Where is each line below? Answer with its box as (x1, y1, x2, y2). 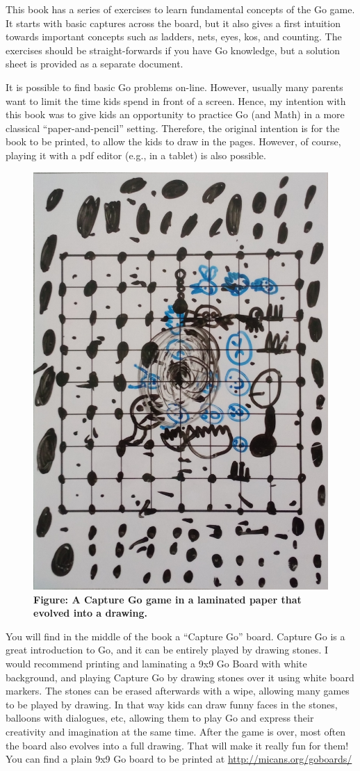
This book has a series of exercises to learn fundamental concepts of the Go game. (6, 2, 355, 16)
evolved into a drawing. (33, 606, 148, 620)
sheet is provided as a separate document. (6, 56, 183, 71)
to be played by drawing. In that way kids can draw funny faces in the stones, (6, 697, 338, 711)
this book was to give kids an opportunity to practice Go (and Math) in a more (6, 107, 345, 122)
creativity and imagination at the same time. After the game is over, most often (6, 724, 346, 738)
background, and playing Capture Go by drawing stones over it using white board (6, 669, 354, 684)
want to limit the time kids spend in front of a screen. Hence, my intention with (6, 93, 346, 108)
